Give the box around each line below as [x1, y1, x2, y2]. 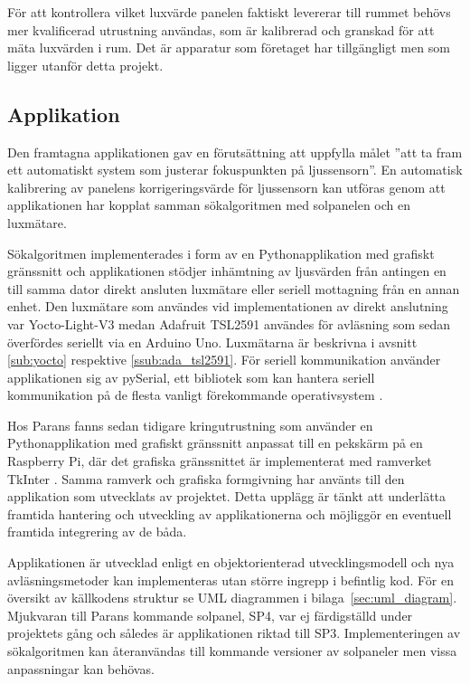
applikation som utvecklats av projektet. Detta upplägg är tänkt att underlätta [7, 487, 446, 506]
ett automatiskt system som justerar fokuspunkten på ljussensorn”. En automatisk [7, 160, 463, 179]
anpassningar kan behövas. [7, 659, 155, 678]
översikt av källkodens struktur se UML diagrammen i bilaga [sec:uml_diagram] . [7, 588, 457, 607]
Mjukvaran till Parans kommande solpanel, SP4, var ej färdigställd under [7, 605, 413, 624]
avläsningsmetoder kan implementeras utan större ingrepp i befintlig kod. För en [7, 570, 454, 589]
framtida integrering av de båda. [7, 522, 187, 541]
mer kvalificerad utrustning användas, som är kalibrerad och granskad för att [7, 20, 435, 39]
